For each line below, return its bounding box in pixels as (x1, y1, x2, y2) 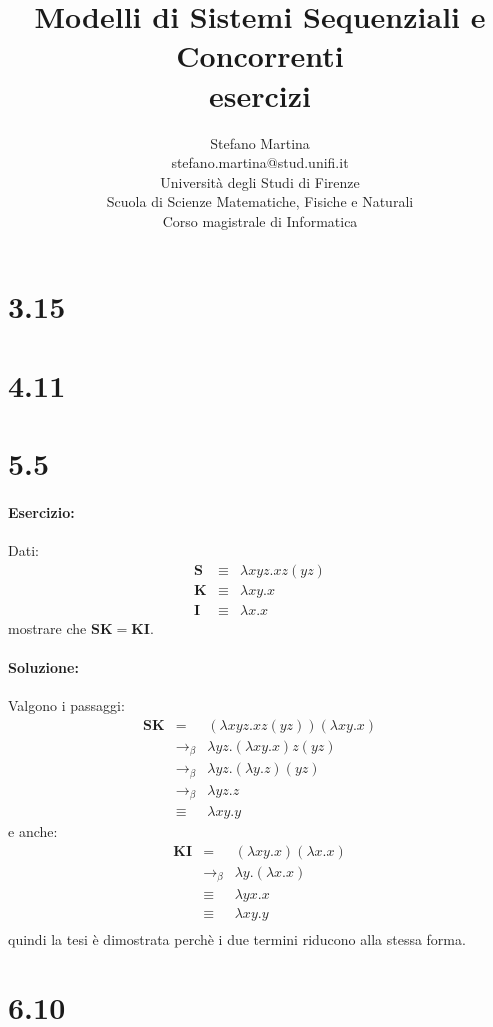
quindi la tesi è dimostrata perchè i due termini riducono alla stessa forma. (8, 928, 466, 949)
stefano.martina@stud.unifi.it (171, 152, 349, 173)
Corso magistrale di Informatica (162, 210, 358, 231)
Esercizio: (8, 502, 75, 522)
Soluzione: (8, 657, 79, 678)
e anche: (8, 821, 58, 842)
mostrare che (8, 617, 87, 638)
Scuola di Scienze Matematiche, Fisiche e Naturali (106, 191, 414, 212)
